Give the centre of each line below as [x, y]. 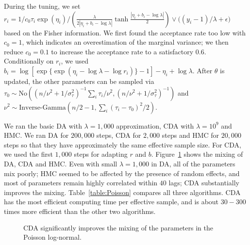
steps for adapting [101, 154]
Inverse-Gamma [42, 107]
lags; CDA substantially [204, 183]
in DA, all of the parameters [193, 163]
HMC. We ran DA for [36, 135]
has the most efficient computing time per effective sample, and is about [111, 202]
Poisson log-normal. [52, 237]
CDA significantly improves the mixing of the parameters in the [118, 227]
